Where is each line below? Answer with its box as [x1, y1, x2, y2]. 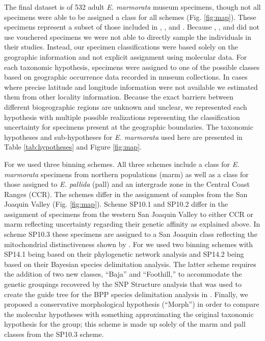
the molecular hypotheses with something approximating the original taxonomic [4, 308, 254, 319]
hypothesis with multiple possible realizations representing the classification [4, 111, 240, 122]
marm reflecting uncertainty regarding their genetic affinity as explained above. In [4, 218, 260, 229]
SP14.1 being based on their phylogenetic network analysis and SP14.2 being [4, 249, 244, 259]
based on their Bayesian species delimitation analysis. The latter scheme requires [4, 258, 256, 269]
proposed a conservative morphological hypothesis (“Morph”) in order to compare [4, 299, 259, 309]
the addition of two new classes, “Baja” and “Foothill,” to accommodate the [4, 269, 242, 279]
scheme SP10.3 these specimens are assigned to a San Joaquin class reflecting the [4, 229, 257, 239]
